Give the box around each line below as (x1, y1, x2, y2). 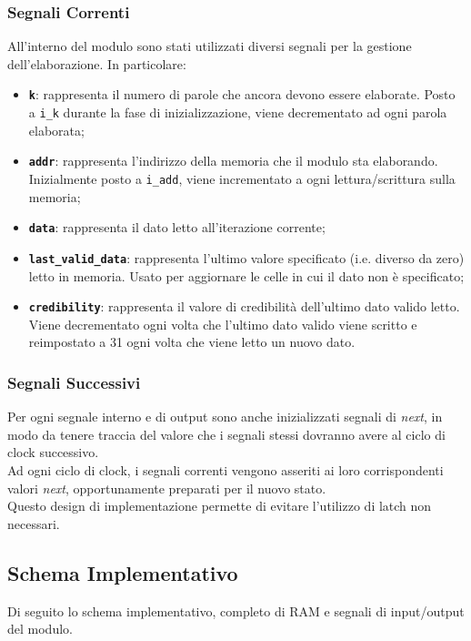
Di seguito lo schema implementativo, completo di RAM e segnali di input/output (7, 601, 465, 620)
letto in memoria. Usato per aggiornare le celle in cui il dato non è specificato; (28, 266, 465, 285)
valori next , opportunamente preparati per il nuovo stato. (7, 478, 326, 497)
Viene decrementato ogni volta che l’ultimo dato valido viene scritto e (28, 314, 417, 333)
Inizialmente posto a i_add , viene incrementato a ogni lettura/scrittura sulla (28, 168, 456, 188)
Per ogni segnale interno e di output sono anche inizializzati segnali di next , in (7, 407, 443, 426)
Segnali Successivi (7, 371, 141, 393)
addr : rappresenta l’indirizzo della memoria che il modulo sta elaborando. (28, 151, 438, 170)
